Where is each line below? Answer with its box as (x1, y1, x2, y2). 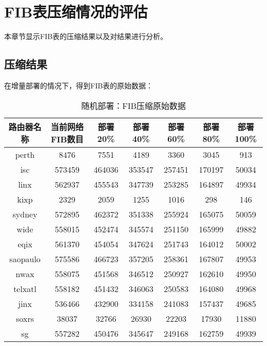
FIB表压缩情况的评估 (4, 1, 148, 22)
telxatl (13, 282, 37, 295)
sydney (12, 208, 37, 220)
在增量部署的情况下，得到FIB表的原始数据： (4, 80, 154, 90)
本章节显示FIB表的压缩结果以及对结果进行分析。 (4, 31, 168, 42)
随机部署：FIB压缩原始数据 (81, 99, 186, 112)
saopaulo (9, 252, 41, 265)
